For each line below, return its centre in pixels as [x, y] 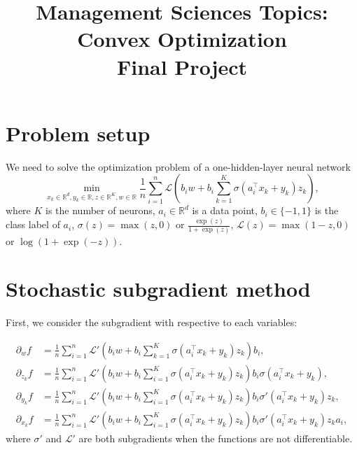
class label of [33, 224]
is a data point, [225, 210]
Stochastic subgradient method [158, 289]
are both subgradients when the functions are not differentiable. [216, 438]
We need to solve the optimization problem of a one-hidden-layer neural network [178, 166]
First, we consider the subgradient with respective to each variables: [152, 322]
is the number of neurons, [100, 210]
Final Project [182, 66]
